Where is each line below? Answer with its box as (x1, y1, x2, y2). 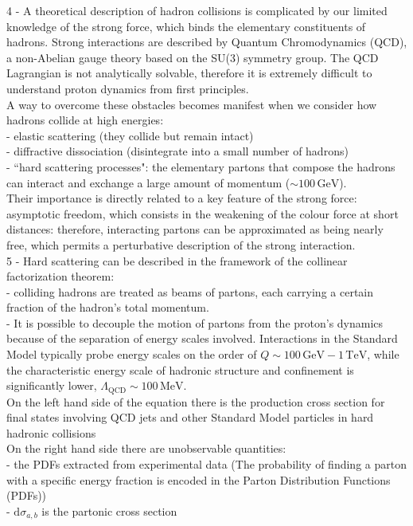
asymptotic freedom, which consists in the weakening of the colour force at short (6, 205, 399, 222)
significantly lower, (6, 377, 97, 394)
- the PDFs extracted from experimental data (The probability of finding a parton (6, 456, 407, 473)
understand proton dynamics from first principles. (6, 80, 249, 96)
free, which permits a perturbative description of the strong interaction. (6, 236, 356, 253)
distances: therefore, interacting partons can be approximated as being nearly (6, 221, 384, 237)
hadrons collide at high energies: (6, 112, 164, 128)
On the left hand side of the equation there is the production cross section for (6, 393, 385, 410)
